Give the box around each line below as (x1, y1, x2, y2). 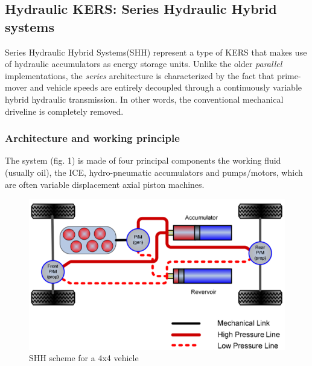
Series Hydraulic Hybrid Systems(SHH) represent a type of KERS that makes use (5, 45, 307, 58)
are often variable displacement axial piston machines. (5, 178, 205, 190)
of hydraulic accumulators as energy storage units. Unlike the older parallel (5, 57, 282, 70)
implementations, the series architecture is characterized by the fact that (5, 69, 275, 82)
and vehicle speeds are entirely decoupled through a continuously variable (30, 81, 302, 94)
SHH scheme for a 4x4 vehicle (29, 352, 139, 364)
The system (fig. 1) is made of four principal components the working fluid (5, 154, 281, 167)
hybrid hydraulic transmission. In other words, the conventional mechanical (5, 92, 284, 105)
